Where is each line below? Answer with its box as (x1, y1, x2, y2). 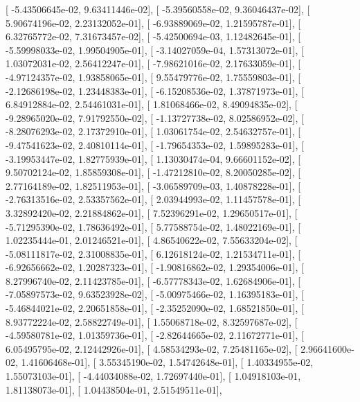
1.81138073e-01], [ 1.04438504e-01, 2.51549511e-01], (6, 382, 222, 396)
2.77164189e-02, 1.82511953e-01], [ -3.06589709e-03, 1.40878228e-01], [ (6, 178, 301, 193)
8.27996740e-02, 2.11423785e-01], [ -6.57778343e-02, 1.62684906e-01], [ (6, 273, 301, 288)
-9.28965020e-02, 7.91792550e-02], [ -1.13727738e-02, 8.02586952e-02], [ (6, 110, 304, 125)
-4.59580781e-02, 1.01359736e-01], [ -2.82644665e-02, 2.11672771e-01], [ (6, 328, 304, 342)
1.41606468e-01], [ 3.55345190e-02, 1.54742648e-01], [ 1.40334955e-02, (21, 355, 314, 369)
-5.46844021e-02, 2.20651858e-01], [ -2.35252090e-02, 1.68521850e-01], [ (6, 301, 304, 315)
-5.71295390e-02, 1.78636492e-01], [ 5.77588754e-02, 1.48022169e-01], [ (6, 219, 301, 234)
